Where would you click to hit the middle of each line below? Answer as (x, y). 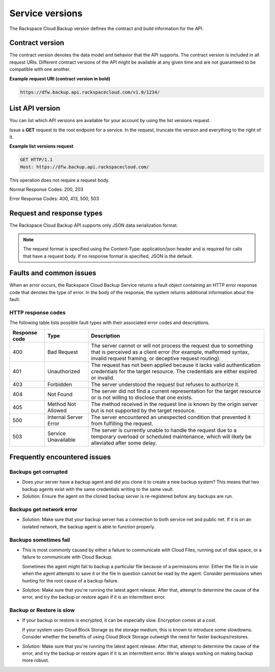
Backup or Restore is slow (42, 610)
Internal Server (65, 417)
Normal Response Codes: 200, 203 (46, 189)
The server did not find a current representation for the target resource (176, 391)
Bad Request (63, 352)
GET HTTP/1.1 (36, 160)
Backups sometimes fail (40, 540)
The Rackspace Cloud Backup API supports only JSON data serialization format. (94, 225)
